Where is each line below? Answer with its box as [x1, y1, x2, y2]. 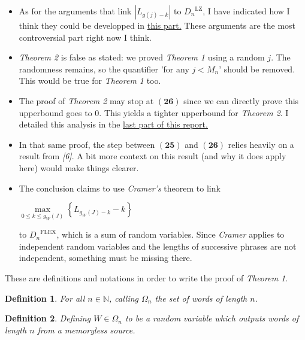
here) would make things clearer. [19, 161, 139, 174]
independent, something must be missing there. [19, 251, 192, 264]
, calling [108, 292, 138, 304]
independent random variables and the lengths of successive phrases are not [19, 239, 297, 252]
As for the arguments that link [19, 5, 132, 17]
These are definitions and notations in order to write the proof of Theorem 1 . [5, 272, 288, 284]
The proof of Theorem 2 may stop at [19, 94, 154, 107]
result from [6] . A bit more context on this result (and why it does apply [19, 150, 286, 162]
